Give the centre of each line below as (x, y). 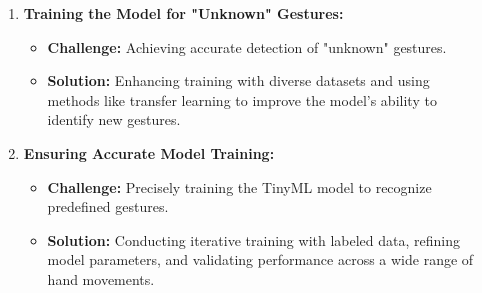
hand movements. (101, 278)
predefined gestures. (108, 206)
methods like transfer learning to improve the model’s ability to (242, 99)
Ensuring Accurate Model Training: (149, 152)
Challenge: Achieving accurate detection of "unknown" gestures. (247, 46)
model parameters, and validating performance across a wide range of (260, 259)
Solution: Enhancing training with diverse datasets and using (238, 80)
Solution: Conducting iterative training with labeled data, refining (253, 239)
